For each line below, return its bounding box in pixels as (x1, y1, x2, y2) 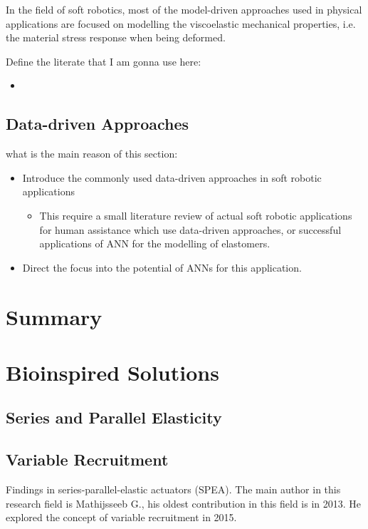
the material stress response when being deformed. (6, 30, 226, 45)
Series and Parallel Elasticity (6, 406, 222, 428)
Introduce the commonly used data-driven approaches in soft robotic (22, 170, 322, 185)
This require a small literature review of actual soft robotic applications (39, 207, 352, 222)
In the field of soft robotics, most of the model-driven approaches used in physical (6, 2, 362, 16)
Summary (6, 302, 102, 331)
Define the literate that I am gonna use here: (6, 53, 201, 68)
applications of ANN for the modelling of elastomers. (39, 236, 270, 251)
